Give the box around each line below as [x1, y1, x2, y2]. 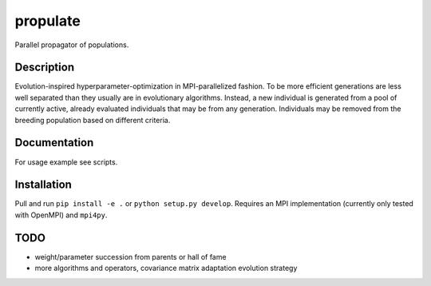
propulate [14, 12, 81, 30]
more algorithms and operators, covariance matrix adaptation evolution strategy [34, 264, 298, 273]
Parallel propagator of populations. [14, 40, 129, 50]
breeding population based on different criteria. [14, 115, 171, 125]
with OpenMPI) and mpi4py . [14, 210, 108, 220]
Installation [14, 178, 72, 192]
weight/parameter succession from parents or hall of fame [34, 252, 227, 261]
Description [14, 61, 75, 74]
